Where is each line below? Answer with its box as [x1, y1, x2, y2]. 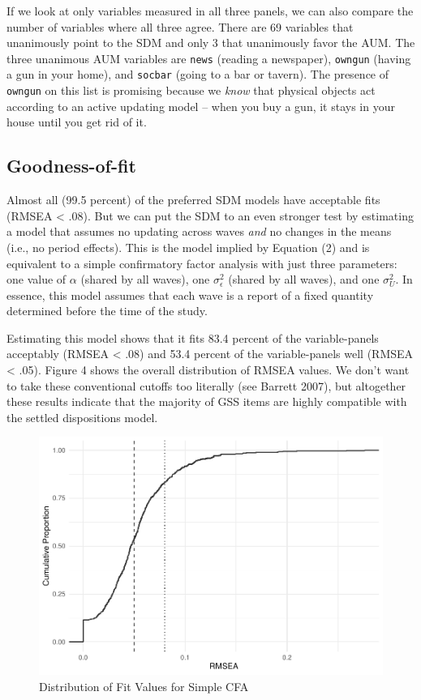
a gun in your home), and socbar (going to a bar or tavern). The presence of [6, 66, 389, 83]
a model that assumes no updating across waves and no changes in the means [6, 223, 392, 240]
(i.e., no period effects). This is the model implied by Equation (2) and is [6, 238, 370, 255]
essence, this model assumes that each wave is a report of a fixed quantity [6, 286, 374, 303]
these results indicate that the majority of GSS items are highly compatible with [6, 393, 407, 410]
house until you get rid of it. [6, 113, 147, 130]
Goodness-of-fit [6, 153, 136, 178]
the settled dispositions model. [6, 408, 158, 425]
